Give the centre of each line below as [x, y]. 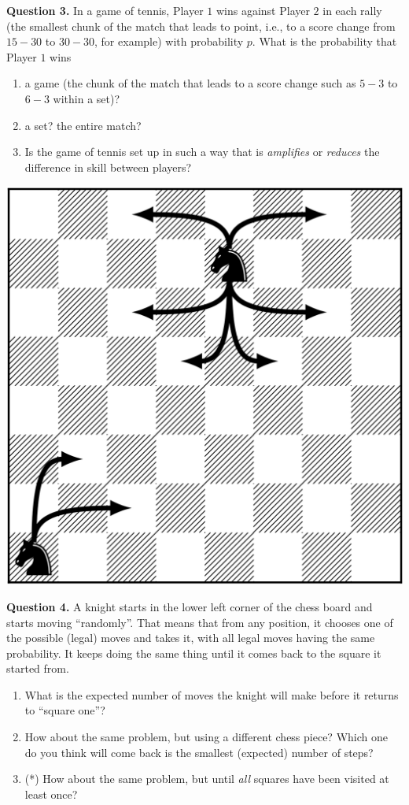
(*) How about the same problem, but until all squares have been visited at [207, 779]
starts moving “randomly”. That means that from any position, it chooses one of [200, 622]
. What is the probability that [324, 41]
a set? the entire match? [83, 125]
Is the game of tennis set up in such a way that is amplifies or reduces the [202, 152]
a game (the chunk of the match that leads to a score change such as [190, 83]
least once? [51, 794]
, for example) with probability [169, 41]
